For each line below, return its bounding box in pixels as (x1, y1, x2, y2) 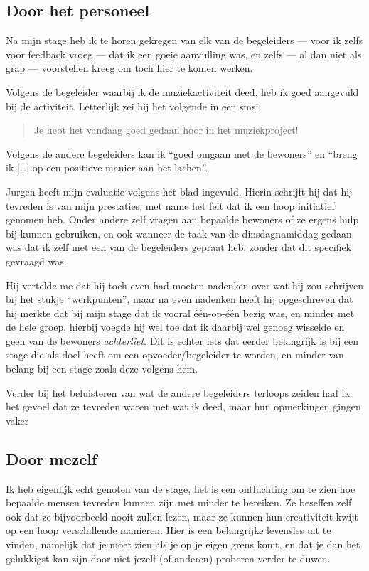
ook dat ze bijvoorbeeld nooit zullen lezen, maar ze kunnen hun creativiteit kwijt (6, 508, 358, 523)
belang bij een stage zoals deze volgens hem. (6, 361, 198, 376)
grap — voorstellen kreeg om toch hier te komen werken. (6, 60, 253, 75)
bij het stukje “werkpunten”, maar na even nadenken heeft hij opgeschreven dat (6, 292, 353, 306)
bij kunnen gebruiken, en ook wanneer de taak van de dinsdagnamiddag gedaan (6, 225, 352, 240)
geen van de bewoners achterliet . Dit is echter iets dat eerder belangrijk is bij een (6, 333, 359, 348)
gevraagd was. (6, 253, 67, 268)
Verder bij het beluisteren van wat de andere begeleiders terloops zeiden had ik (6, 385, 350, 400)
